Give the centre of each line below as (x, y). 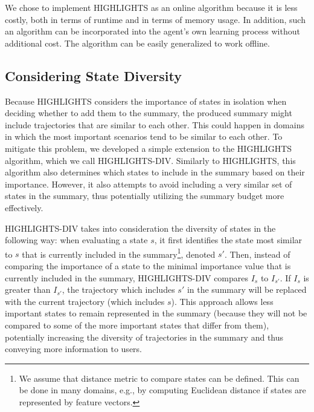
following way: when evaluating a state (76, 240)
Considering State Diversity (93, 75)
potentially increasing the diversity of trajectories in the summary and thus (144, 337)
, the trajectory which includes (118, 289)
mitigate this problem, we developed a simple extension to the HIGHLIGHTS (149, 148)
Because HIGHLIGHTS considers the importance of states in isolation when (146, 101)
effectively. (24, 207)
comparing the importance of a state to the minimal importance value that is (148, 265)
